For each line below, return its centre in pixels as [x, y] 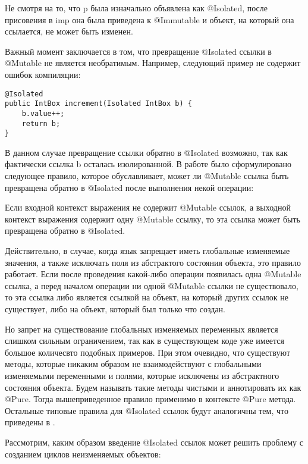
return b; [41, 123]
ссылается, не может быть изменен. [69, 31]
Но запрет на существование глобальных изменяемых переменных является [142, 329]
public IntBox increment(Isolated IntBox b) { [98, 104]
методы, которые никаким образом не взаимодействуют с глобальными [133, 364]
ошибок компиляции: [43, 74]
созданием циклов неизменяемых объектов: [83, 454]
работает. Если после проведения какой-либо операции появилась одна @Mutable [153, 274]
